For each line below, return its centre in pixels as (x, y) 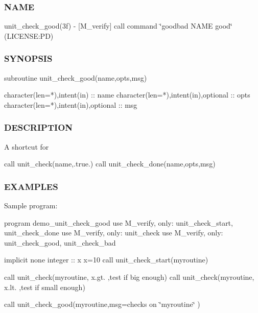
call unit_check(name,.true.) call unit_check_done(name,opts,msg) (110, 164)
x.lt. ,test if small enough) (45, 287)
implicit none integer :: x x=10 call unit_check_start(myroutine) (106, 260)
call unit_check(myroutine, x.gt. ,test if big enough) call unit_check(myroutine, (129, 277)
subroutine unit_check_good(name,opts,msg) (76, 77)
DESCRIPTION (39, 127)
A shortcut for (27, 146)
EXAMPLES (31, 186)
